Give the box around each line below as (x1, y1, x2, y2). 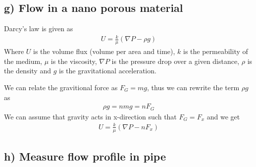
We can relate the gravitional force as (4, 82, 118, 92)
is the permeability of (183, 46, 248, 56)
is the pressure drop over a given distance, (111, 56, 240, 66)
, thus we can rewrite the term (147, 82, 240, 92)
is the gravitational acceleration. (58, 65, 156, 76)
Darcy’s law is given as (4, 23, 73, 34)
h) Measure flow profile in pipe (4, 148, 166, 164)
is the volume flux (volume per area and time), (33, 46, 175, 56)
